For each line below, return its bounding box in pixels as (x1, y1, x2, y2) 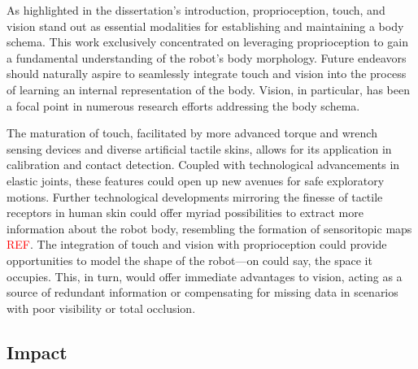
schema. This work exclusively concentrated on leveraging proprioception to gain (7, 33, 408, 50)
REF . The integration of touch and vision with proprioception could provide (7, 236, 387, 253)
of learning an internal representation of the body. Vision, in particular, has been (7, 80, 410, 98)
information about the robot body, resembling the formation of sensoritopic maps (7, 219, 412, 237)
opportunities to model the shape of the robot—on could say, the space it (7, 251, 372, 268)
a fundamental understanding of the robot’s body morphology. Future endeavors (7, 49, 407, 66)
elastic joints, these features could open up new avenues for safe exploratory (7, 171, 385, 189)
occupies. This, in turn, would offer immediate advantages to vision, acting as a (7, 267, 403, 284)
